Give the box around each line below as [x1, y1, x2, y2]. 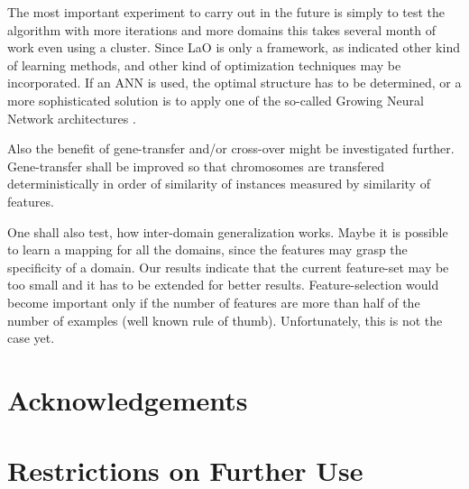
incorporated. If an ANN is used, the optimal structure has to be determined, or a [7, 73, 462, 92]
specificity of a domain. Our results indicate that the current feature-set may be [7, 257, 449, 276]
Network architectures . [7, 108, 136, 127]
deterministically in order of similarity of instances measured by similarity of [7, 174, 430, 193]
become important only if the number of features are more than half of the [7, 292, 420, 311]
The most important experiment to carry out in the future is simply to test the [7, 3, 446, 21]
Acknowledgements [7, 381, 248, 418]
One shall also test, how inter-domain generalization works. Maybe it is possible [7, 222, 448, 241]
